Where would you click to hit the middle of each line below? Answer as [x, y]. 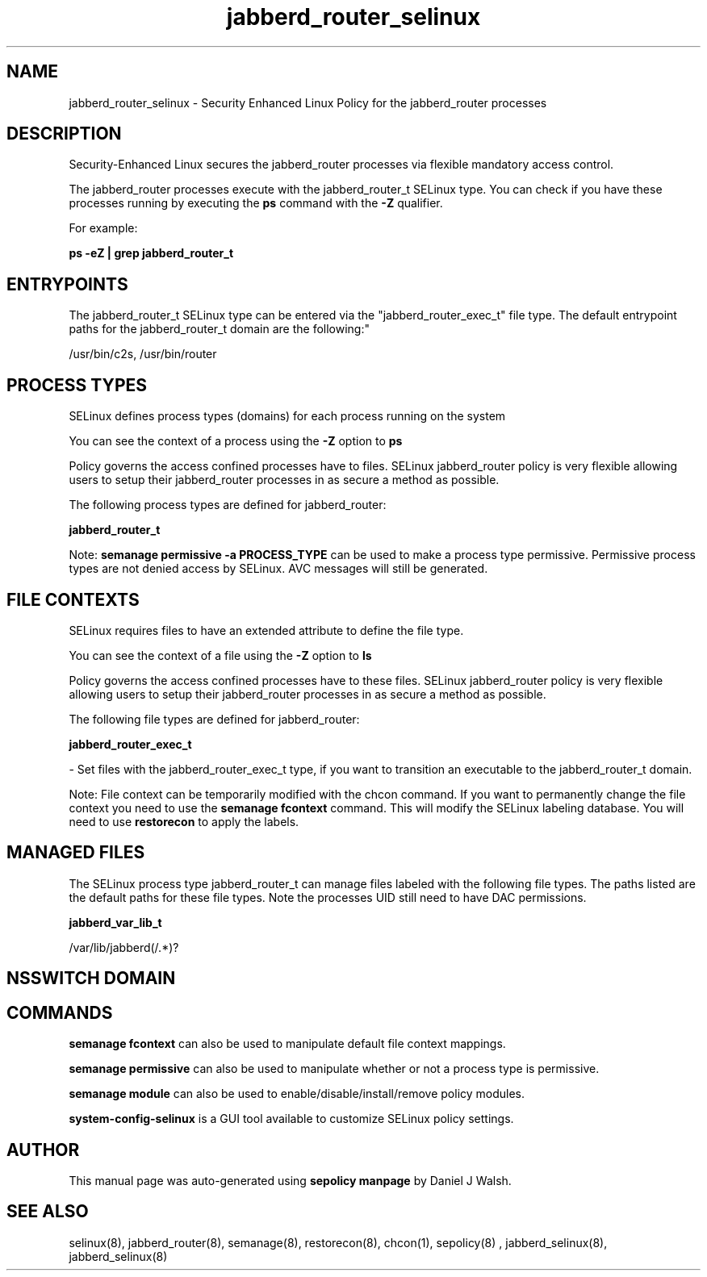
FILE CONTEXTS [73, 599]
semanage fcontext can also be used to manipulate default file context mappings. [287, 1044]
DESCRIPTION [64, 134]
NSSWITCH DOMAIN [91, 979]
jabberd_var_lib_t [115, 922]
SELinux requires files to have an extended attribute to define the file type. [266, 630]
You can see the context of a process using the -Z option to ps [236, 441]
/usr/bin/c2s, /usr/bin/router [143, 354]
